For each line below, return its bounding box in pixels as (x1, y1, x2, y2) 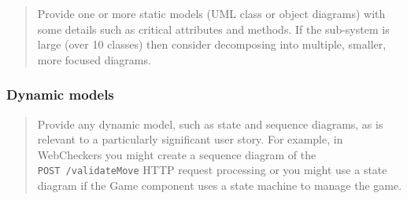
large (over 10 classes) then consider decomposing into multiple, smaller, (37, 36, 387, 53)
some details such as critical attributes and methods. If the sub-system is (37, 20, 390, 37)
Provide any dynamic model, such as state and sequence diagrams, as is (37, 115, 383, 132)
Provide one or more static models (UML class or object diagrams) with (37, 5, 386, 21)
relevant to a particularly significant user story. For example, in (37, 131, 343, 147)
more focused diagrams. (37, 51, 151, 67)
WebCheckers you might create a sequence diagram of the (37, 146, 316, 162)
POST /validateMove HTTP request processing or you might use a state (37, 162, 387, 178)
